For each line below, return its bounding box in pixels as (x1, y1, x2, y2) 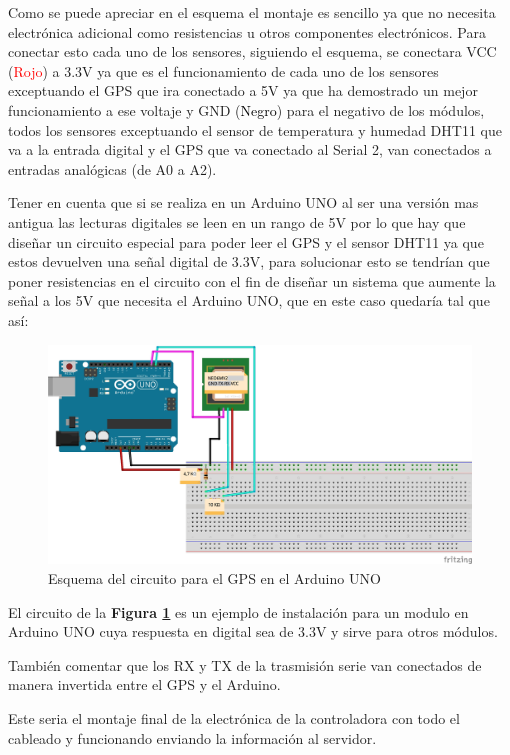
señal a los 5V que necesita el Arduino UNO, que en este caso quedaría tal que (8, 290, 490, 311)
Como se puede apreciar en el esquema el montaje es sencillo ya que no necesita (8, 2, 496, 22)
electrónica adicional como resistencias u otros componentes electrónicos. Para (8, 21, 486, 42)
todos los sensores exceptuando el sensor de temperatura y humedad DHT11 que (8, 119, 502, 140)
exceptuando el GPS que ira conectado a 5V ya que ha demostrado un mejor (8, 80, 478, 101)
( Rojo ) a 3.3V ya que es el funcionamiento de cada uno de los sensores (8, 60, 439, 81)
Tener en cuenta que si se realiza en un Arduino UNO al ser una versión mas (8, 192, 479, 213)
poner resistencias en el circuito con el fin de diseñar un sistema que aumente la (8, 270, 496, 291)
